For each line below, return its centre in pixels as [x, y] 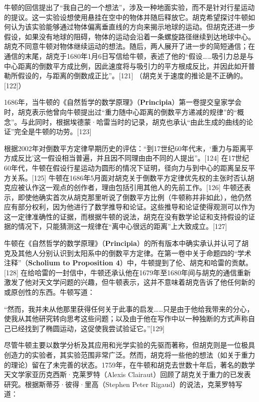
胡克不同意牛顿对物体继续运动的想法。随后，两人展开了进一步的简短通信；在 [129, 46]
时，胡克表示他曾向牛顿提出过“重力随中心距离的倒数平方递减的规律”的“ [121, 111]
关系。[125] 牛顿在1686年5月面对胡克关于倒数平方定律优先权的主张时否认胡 [132, 177]
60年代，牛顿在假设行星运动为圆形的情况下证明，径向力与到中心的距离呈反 [126, 167]
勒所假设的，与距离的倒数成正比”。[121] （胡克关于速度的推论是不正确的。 [126, 76]
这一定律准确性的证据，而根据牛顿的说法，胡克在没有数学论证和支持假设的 [126, 216]
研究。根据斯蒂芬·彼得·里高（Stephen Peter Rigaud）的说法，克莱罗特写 [123, 384]
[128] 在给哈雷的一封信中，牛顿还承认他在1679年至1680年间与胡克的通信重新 [128, 272]
